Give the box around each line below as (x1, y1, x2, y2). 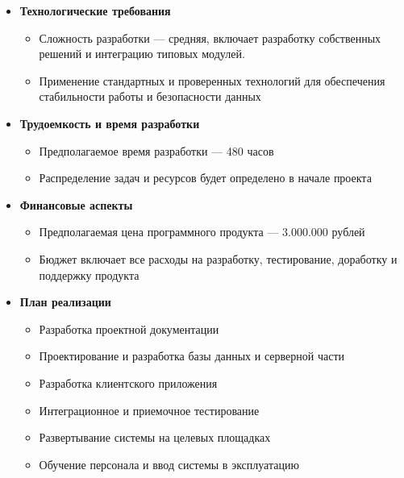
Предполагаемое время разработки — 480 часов (39, 142, 274, 159)
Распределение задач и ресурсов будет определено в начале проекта (39, 169, 372, 186)
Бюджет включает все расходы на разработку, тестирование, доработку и (39, 250, 398, 267)
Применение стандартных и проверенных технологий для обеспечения (39, 72, 385, 89)
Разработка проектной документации (39, 320, 219, 337)
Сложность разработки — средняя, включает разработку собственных (39, 29, 381, 46)
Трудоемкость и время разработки (19, 114, 200, 131)
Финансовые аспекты (19, 196, 133, 213)
